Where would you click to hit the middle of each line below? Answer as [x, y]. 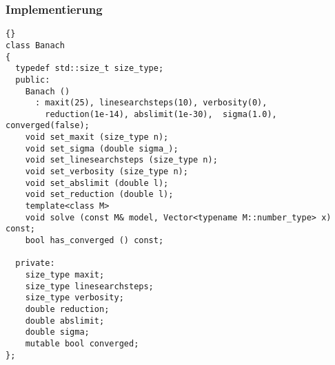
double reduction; [67, 309]
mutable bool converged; [82, 343]
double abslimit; [65, 321]
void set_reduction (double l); [99, 195]
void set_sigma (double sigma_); [102, 148]
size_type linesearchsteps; [89, 286]
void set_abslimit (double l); [97, 183]
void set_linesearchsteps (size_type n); [121, 160]
